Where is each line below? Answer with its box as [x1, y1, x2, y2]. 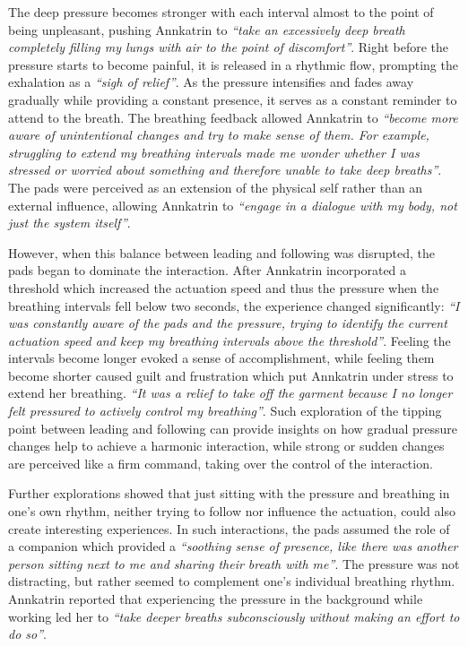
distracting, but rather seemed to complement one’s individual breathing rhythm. [8, 572, 455, 590]
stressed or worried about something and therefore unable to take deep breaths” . [8, 160, 442, 179]
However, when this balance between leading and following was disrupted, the [8, 243, 435, 262]
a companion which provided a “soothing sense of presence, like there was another [8, 537, 458, 556]
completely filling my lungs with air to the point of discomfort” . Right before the [8, 38, 449, 56]
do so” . [8, 624, 47, 643]
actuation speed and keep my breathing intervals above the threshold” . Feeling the [8, 331, 451, 349]
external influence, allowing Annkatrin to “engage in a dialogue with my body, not [8, 195, 457, 214]
